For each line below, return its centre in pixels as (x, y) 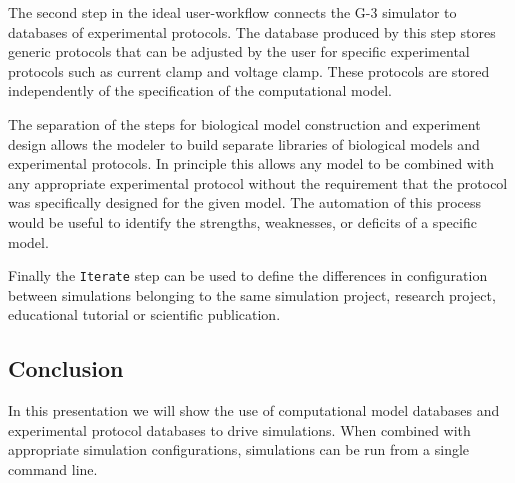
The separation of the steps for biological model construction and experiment (244, 123)
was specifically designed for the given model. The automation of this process (245, 202)
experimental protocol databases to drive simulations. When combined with (239, 429)
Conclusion (66, 368)
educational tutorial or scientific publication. (144, 314)
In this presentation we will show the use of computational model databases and (254, 410)
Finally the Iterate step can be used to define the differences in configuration (248, 275)
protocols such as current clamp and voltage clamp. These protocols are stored (249, 70)
